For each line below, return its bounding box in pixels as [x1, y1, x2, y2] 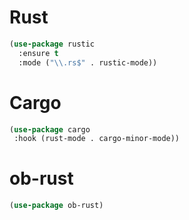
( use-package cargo [9, 124, 91, 135]
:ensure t [18, 48, 59, 58]
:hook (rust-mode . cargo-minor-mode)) [13, 134, 181, 144]
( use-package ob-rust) [9, 201, 104, 211]
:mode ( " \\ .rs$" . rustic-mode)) [18, 57, 158, 68]
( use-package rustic [9, 39, 96, 49]
